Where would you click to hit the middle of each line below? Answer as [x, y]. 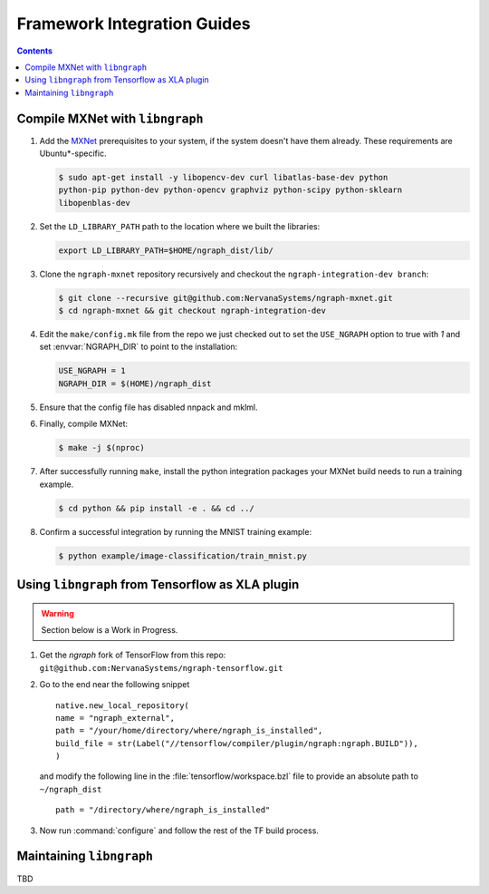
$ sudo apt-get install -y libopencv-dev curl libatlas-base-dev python [223, 177]
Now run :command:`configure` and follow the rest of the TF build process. [179, 831]
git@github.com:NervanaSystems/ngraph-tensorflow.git [161, 668]
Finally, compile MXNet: [84, 424]
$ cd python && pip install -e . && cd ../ [157, 508]
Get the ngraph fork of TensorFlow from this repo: [133, 655]
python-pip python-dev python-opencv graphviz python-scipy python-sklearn [230, 190]
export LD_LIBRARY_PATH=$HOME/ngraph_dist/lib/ [166, 250]
